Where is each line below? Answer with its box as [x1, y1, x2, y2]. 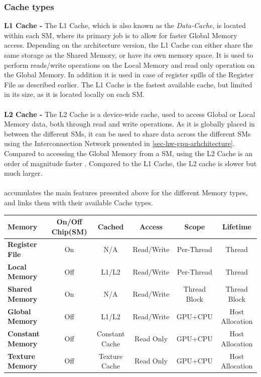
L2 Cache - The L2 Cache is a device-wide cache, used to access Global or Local [4, 108, 255, 119]
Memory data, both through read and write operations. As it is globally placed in [4, 118, 255, 129]
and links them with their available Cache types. [4, 197, 153, 207]
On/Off [56, 216, 82, 226]
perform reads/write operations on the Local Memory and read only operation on [4, 59, 255, 70]
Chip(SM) [51, 226, 87, 236]
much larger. [4, 168, 43, 178]
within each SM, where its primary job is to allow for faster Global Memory [4, 30, 237, 40]
